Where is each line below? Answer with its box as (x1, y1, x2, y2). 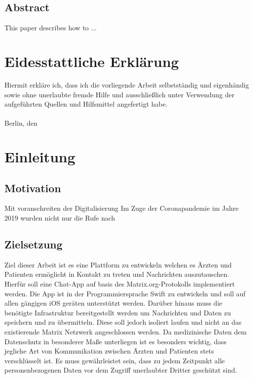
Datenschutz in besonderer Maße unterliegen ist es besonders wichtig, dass (4, 336, 227, 346)
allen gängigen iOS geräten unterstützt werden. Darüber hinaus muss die (4, 298, 222, 308)
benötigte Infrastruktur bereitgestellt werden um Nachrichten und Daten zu (4, 307, 231, 317)
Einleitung (4, 147, 76, 167)
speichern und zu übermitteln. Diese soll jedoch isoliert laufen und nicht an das (4, 317, 242, 327)
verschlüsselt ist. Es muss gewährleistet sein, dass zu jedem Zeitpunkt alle (4, 355, 225, 365)
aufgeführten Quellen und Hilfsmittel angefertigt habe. (4, 99, 168, 109)
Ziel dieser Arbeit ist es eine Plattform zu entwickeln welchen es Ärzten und (4, 259, 232, 269)
